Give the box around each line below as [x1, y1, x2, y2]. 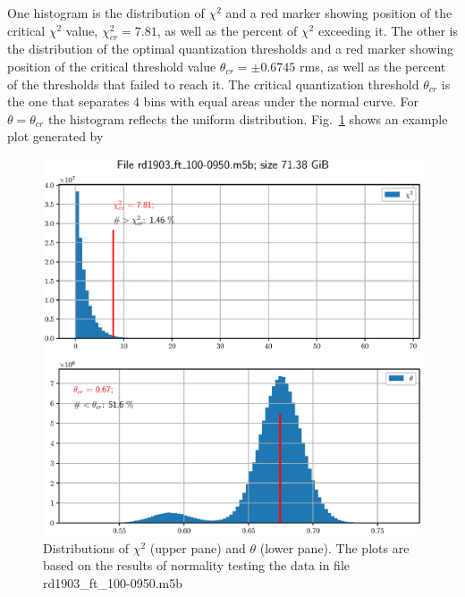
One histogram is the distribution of [7, 4, 205, 21]
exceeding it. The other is [317, 21, 458, 39]
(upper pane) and [149, 538, 246, 557]
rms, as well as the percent [300, 56, 446, 75]
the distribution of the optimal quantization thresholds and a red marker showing [7, 39, 454, 58]
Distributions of [43, 538, 130, 557]
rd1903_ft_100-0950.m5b [43, 574, 183, 593]
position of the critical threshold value [7, 56, 216, 75]
